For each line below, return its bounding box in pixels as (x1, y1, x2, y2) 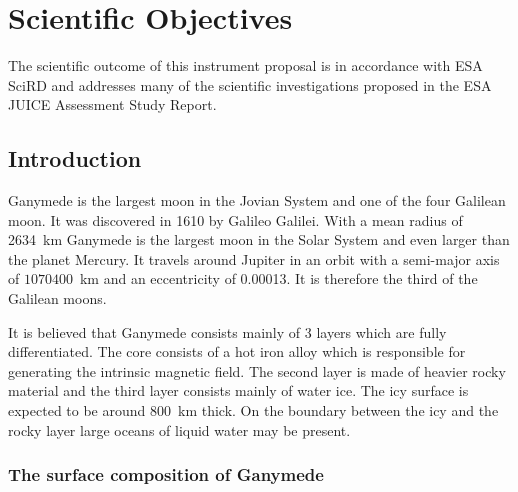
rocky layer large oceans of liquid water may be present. (8, 419, 351, 440)
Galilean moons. (8, 288, 107, 309)
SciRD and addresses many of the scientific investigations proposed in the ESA (8, 74, 492, 95)
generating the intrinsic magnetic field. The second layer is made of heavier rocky (8, 360, 506, 381)
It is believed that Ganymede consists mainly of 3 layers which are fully (8, 321, 447, 342)
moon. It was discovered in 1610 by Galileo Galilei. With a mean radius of (8, 209, 463, 230)
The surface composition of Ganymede (8, 462, 324, 487)
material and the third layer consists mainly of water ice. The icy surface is (8, 380, 469, 401)
